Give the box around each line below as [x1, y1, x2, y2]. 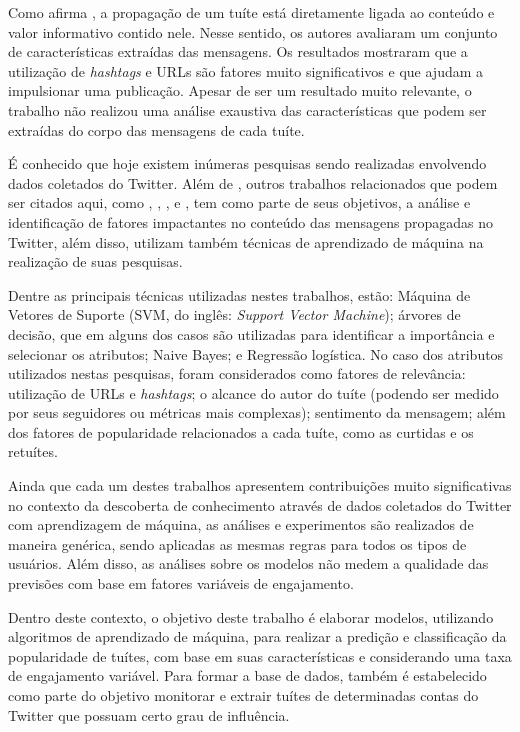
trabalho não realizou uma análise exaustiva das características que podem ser [8, 99, 487, 120]
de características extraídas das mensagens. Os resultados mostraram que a [8, 41, 468, 62]
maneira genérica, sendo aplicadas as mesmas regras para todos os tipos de [8, 533, 467, 554]
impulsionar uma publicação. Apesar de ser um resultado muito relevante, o [8, 80, 472, 101]
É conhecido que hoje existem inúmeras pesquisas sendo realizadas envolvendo [8, 153, 487, 174]
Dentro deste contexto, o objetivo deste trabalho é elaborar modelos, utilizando [8, 606, 494, 627]
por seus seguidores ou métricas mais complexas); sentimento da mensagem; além [8, 402, 506, 423]
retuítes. [8, 441, 58, 462]
